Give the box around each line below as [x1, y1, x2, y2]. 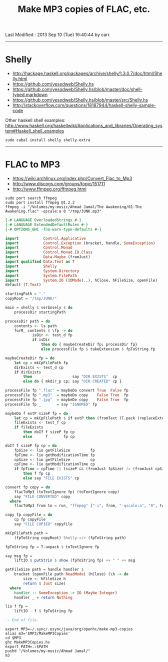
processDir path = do [5, 318, 50, 323]
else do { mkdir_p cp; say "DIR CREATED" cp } [23, 379, 122, 384]
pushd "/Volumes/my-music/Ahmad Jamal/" [5, 648, 91, 653]
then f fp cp [23, 471, 50, 476]
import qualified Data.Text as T [5, 259, 75, 264]
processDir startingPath [14, 309, 66, 314]
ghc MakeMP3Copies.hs [5, 640, 50, 645]
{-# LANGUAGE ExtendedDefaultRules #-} [5, 222, 88, 227]
